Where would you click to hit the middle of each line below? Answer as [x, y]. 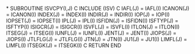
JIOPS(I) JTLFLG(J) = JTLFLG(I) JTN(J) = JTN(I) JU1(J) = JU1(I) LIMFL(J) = [97, 39]
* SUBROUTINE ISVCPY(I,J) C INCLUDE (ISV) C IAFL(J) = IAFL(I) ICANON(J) [98, 8]
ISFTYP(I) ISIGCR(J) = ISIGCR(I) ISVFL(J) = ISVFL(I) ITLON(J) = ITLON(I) [93, 27]
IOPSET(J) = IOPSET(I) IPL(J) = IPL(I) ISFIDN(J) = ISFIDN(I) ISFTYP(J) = [92, 21]
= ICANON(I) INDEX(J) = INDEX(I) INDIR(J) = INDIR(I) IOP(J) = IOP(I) [88, 15]
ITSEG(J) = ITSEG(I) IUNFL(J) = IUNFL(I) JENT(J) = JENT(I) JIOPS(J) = [91, 33]
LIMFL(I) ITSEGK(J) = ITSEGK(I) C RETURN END [64, 45]
